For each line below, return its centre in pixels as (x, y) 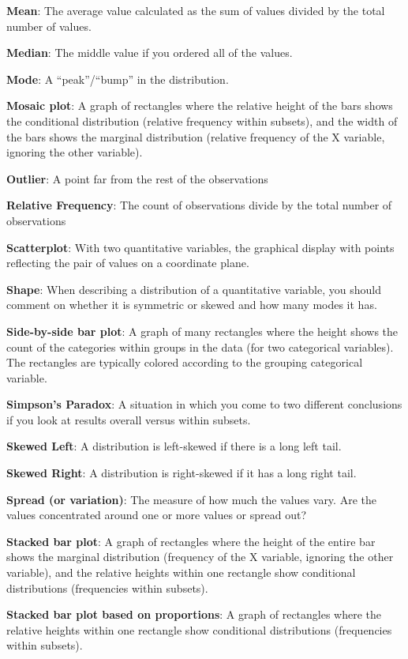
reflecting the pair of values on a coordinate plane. (128, 263)
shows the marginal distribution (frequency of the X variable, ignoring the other (200, 557)
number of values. (49, 26)
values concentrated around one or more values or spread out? (157, 515)
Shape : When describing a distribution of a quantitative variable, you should (194, 289)
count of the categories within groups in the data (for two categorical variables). (200, 346)
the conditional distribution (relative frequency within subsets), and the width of (202, 121)
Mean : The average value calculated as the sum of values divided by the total (196, 10)
